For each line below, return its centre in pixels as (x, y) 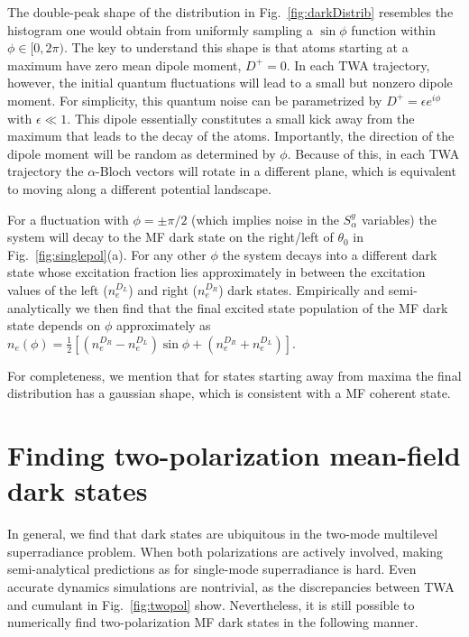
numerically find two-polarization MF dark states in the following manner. (213, 622)
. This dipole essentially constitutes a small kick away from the (241, 118)
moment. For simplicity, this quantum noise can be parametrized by (195, 100)
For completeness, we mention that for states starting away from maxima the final (234, 375)
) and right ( (163, 289)
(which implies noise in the (265, 219)
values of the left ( (58, 289)
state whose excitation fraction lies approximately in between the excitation (216, 272)
